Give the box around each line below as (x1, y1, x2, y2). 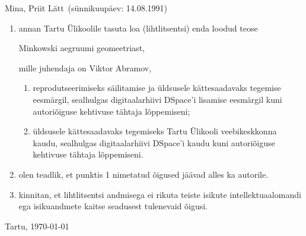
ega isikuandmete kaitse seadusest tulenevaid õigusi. (18, 200, 208, 212)
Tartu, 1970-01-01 (5, 219, 69, 232)
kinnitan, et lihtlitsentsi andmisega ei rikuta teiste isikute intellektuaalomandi (18, 188, 301, 200)
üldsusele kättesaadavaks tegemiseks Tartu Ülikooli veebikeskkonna (33, 125, 277, 137)
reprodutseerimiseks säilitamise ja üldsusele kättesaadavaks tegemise (33, 81, 281, 94)
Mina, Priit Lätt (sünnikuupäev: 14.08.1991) (5, 2, 167, 14)
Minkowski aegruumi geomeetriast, (18, 42, 145, 54)
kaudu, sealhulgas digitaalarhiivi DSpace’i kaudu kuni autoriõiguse (33, 136, 275, 149)
